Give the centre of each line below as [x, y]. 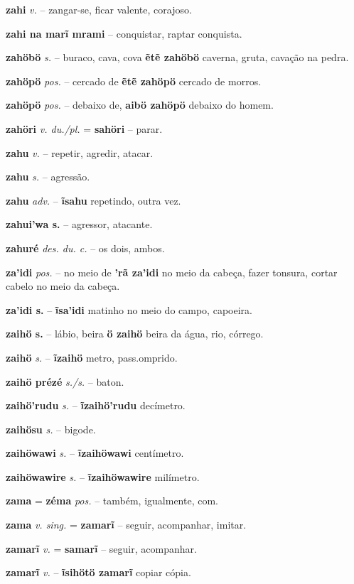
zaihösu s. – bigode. [51, 429]
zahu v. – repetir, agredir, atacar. [80, 152]
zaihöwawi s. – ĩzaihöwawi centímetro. [95, 453]
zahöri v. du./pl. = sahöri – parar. [84, 128]
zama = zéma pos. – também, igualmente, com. [112, 501]
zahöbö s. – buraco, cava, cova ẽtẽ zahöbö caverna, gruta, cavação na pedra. [177, 57]
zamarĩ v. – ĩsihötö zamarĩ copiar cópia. [98, 572]
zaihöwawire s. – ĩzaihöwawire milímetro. [103, 476]
